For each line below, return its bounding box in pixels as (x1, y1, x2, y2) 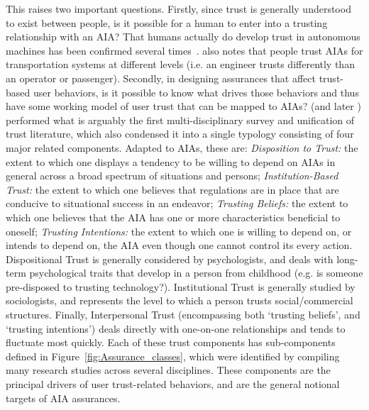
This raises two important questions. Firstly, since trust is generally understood (6, 1, 351, 16)
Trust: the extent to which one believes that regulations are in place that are (6, 182, 339, 196)
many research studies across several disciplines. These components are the (6, 362, 331, 377)
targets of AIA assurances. (6, 390, 121, 405)
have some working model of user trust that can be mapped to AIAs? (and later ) (6, 99, 361, 113)
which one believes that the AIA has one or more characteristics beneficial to (6, 209, 341, 224)
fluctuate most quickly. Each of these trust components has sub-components (6, 335, 336, 350)
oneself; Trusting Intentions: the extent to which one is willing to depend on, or (6, 223, 352, 238)
